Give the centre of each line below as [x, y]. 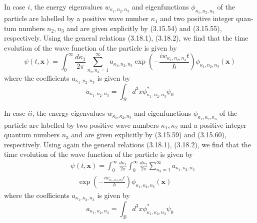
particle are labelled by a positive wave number [76, 18]
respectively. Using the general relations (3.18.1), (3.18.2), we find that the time [126, 38]
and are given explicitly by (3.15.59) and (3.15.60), [149, 135]
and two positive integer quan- [207, 18]
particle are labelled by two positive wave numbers [81, 125]
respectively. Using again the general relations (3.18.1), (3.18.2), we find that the [127, 144]
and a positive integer [213, 125]
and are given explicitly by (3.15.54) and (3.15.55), [144, 28]
